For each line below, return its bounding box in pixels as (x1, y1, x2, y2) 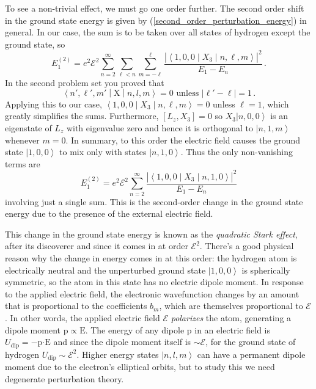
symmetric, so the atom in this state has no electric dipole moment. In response (5, 275, 304, 288)
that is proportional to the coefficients (5, 299, 147, 312)
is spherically (241, 263, 290, 276)
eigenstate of (5, 121, 52, 134)
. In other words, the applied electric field (5, 311, 160, 324)
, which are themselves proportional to (159, 299, 303, 312)
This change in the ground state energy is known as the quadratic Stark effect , (5, 227, 298, 240)
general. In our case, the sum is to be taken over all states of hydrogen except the (5, 26, 310, 38)
